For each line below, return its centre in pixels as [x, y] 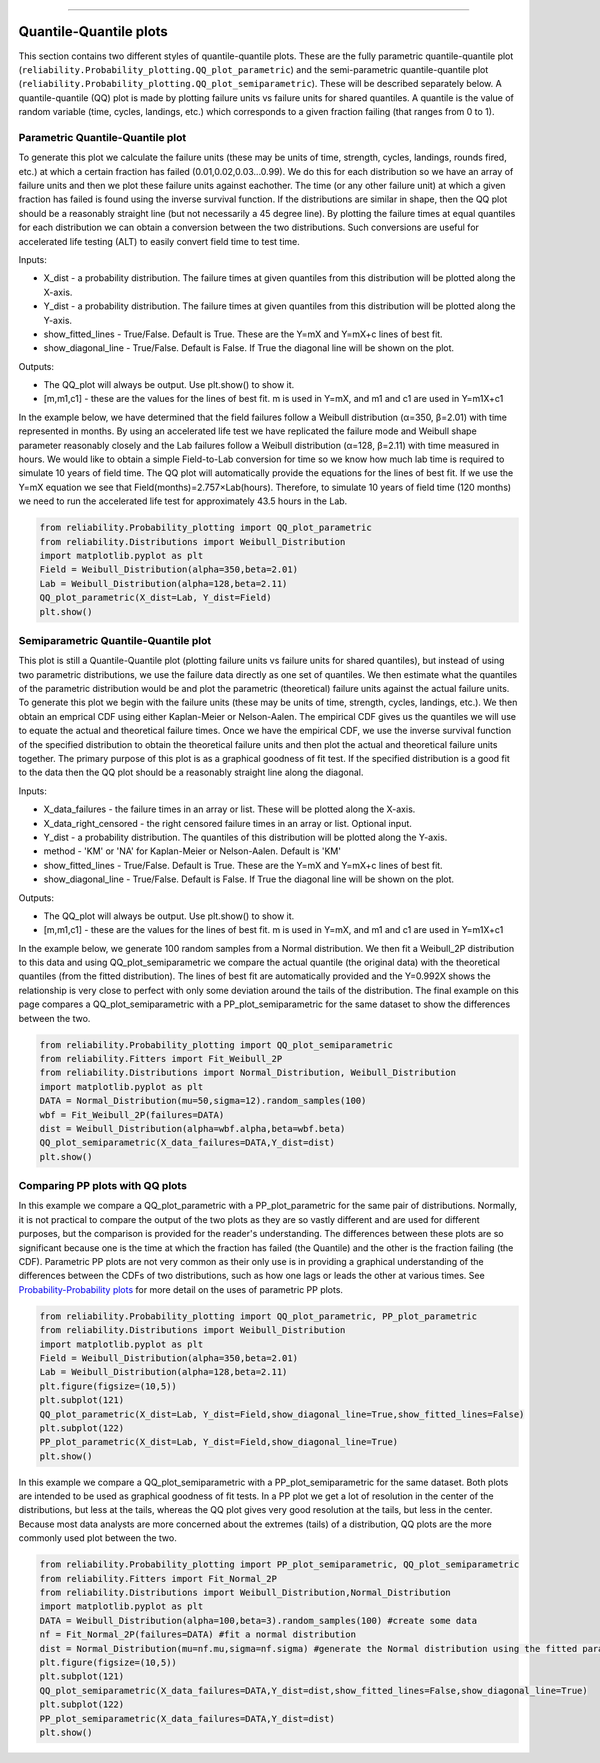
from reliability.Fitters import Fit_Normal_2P [158, 1578]
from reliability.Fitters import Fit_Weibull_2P [161, 1059]
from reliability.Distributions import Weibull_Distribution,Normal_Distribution [245, 1593]
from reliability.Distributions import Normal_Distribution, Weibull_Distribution [248, 1073]
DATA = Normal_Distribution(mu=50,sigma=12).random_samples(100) [203, 1101]
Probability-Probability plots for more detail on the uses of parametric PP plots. [181, 1289]
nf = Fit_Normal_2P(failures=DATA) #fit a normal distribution [198, 1634]
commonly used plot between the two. [97, 1538]
